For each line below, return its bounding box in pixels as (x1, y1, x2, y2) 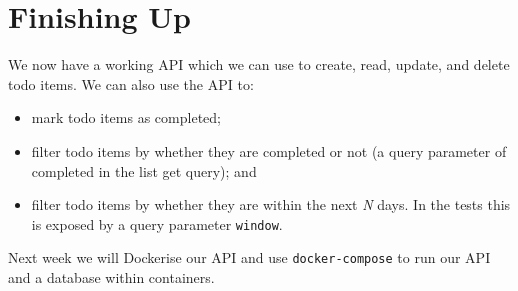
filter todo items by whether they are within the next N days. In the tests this (31, 194, 511, 215)
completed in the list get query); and (31, 160, 257, 181)
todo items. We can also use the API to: (8, 73, 254, 94)
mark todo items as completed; (31, 107, 221, 128)
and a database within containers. (8, 267, 215, 287)
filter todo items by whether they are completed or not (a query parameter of (31, 140, 507, 161)
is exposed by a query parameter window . (31, 213, 283, 234)
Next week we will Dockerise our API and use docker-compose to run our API (8, 247, 491, 268)
